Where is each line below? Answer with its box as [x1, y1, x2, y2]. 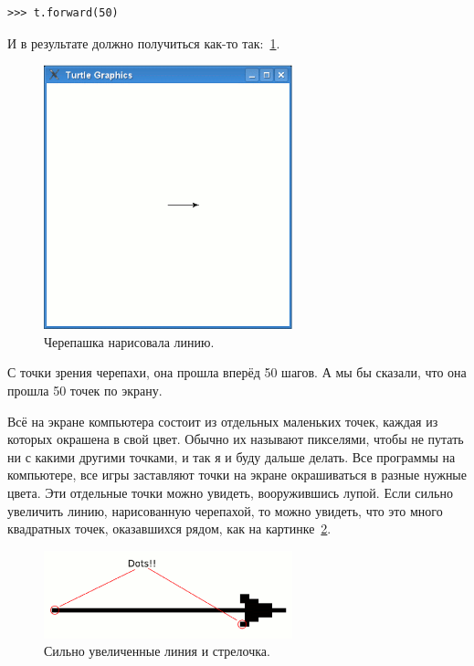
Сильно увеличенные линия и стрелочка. [44, 641, 270, 661]
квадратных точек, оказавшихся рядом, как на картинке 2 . [7, 519, 332, 538]
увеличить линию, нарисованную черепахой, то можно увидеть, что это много [7, 501, 443, 520]
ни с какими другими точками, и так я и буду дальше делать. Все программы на [7, 447, 456, 466]
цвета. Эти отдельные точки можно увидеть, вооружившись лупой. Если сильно [7, 482, 453, 502]
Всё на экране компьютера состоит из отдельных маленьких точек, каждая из [7, 411, 438, 430]
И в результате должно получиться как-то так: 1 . [7, 33, 280, 52]
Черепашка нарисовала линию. [44, 332, 215, 351]
